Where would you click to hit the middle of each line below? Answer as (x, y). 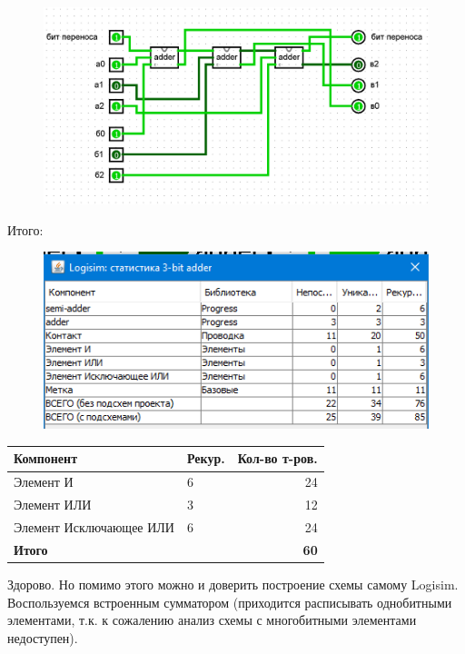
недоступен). (43, 637)
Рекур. (206, 458)
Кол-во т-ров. (277, 458)
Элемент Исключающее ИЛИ (94, 526)
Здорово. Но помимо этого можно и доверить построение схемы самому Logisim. (233, 584)
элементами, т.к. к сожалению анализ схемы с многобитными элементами (212, 620)
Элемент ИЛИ (53, 505)
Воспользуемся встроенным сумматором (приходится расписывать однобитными (230, 602)
